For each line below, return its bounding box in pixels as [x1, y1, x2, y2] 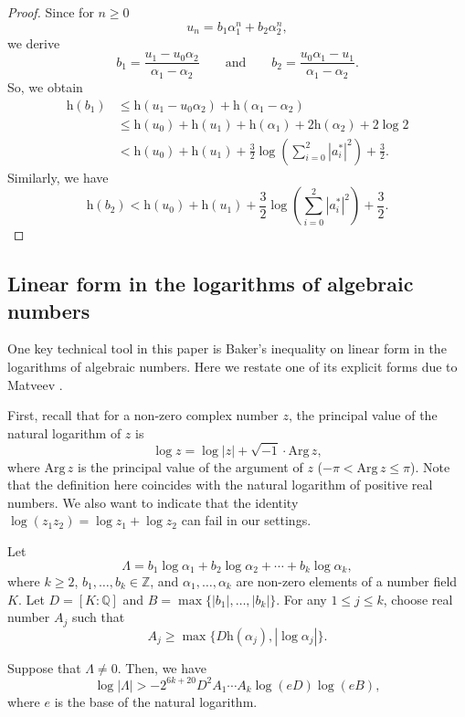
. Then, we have [117, 658, 206, 677]
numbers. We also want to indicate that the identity [7, 492, 299, 511]
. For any [276, 589, 327, 608]
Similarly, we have [7, 167, 109, 186]
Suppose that [7, 658, 81, 677]
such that [71, 607, 125, 627]
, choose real [383, 589, 453, 608]
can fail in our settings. [181, 511, 312, 530]
